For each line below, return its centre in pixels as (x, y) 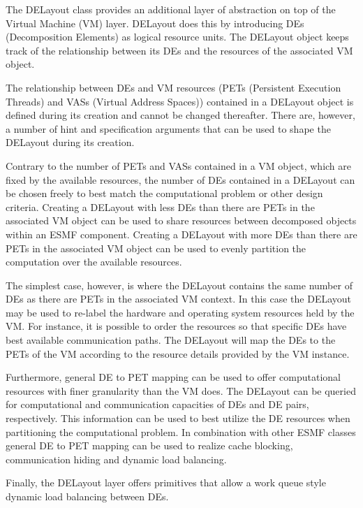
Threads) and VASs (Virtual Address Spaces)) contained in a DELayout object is (180, 101)
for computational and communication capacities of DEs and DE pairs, (157, 404)
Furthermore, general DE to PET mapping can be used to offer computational (173, 377)
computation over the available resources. (94, 262)
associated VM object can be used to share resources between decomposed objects (181, 220)
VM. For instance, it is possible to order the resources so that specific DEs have (176, 326)
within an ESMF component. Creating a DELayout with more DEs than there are (181, 234)
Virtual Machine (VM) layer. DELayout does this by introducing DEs (155, 23)
